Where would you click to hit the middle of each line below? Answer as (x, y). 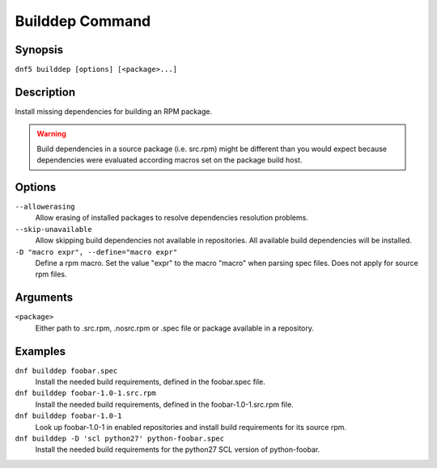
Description (45, 92)
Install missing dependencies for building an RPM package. (114, 111)
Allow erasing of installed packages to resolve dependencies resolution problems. (172, 217)
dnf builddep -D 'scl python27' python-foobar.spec (120, 438)
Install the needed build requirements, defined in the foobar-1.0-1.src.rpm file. (165, 404)
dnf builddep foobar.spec (66, 371)
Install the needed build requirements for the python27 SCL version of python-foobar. (178, 449)
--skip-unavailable (53, 229)
